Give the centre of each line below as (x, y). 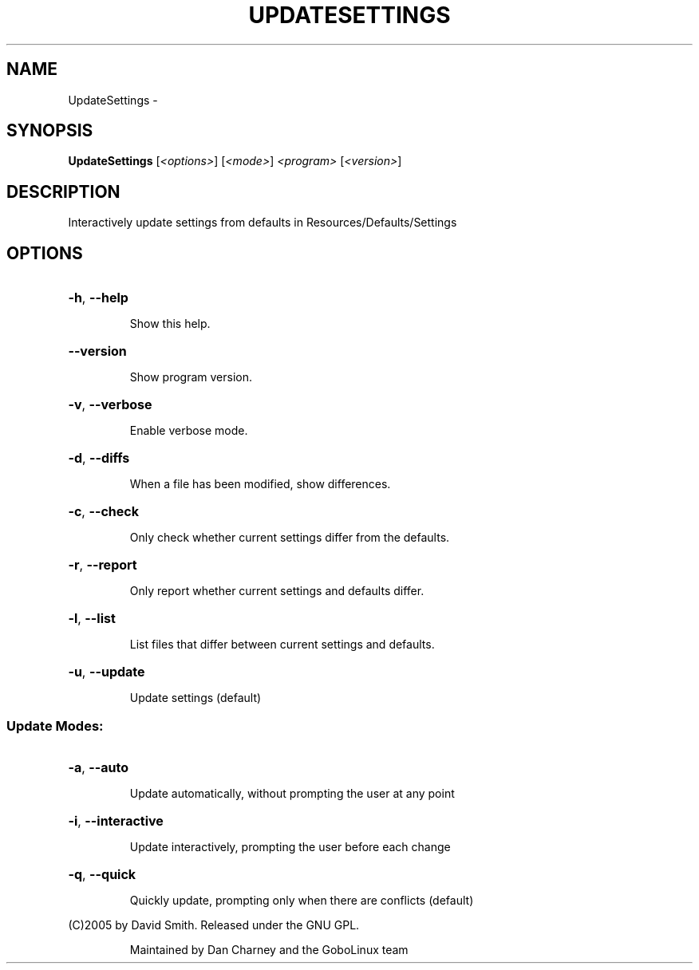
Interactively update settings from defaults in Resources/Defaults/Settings (263, 223)
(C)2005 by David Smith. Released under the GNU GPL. (214, 925)
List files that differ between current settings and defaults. (282, 645)
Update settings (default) (195, 698)
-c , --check (103, 512)
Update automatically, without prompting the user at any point (292, 793)
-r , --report (103, 565)
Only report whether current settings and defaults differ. (277, 591)
